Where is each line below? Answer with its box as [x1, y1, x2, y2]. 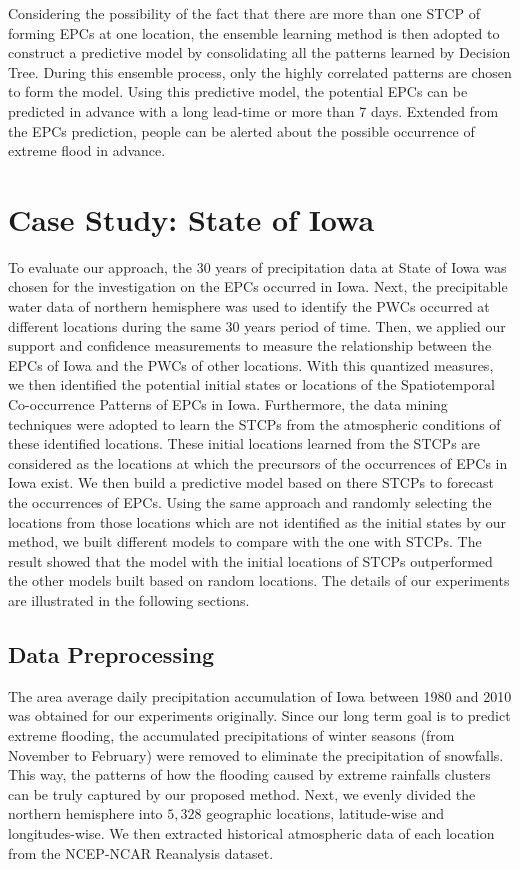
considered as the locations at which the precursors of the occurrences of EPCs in [8, 452, 508, 473]
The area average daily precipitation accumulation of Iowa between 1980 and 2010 [8, 685, 512, 706]
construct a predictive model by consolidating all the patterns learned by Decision [8, 42, 511, 63]
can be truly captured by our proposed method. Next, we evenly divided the [8, 783, 476, 804]
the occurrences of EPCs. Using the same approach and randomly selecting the [8, 492, 492, 512]
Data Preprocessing [8, 638, 215, 669]
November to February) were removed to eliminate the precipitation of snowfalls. [8, 744, 504, 765]
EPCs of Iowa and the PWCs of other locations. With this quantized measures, [8, 354, 494, 375]
